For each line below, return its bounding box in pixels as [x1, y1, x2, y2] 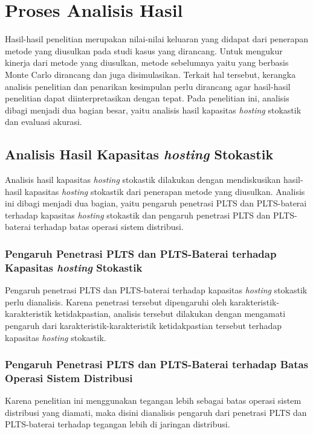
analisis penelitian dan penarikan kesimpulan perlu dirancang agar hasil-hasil [5, 80, 291, 92]
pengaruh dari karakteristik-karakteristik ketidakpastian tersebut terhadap [5, 319, 282, 331]
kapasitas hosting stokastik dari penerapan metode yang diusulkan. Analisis [24, 185, 305, 197]
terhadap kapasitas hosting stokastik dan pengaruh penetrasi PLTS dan [5, 208, 271, 221]
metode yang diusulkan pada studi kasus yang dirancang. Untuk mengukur [5, 44, 283, 57]
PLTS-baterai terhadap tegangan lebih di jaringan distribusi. [5, 418, 230, 430]
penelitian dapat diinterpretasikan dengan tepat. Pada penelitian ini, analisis [5, 92, 289, 104]
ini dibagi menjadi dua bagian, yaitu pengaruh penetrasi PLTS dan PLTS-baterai [5, 197, 307, 209]
